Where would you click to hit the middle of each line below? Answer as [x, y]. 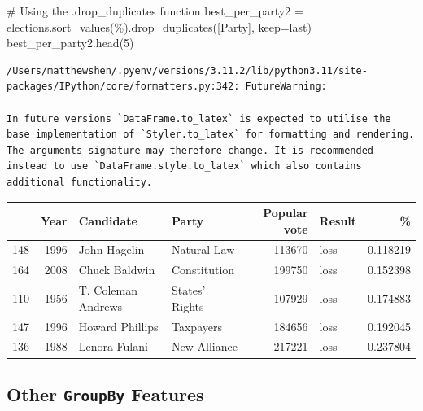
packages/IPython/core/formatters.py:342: [123, 87]
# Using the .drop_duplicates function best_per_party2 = [155, 11]
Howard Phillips [118, 326]
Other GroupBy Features [105, 394]
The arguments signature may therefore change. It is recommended [190, 150]
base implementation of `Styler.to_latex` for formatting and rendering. [211, 135]
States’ [189, 290]
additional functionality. [79, 182]
